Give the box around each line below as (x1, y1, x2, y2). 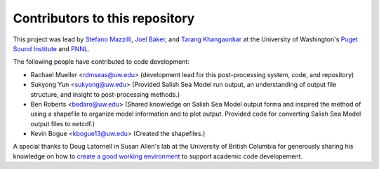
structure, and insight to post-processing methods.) (30, 90, 180, 98)
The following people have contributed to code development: (13, 58, 189, 66)
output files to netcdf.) (30, 119, 95, 128)
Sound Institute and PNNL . (13, 44, 90, 53)
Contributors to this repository (13, 11, 195, 26)
